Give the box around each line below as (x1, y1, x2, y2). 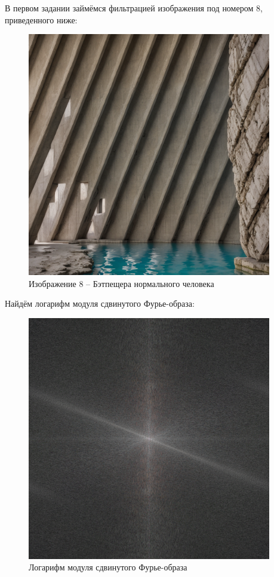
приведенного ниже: (5, 13, 78, 26)
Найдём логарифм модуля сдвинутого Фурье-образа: (5, 297, 195, 310)
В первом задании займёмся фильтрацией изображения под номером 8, (5, 2, 263, 14)
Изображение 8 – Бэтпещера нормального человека (29, 277, 214, 289)
